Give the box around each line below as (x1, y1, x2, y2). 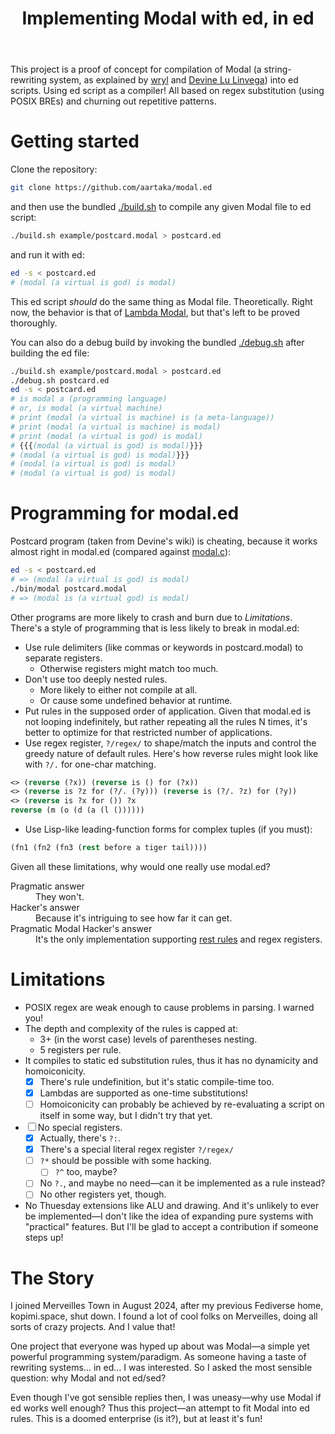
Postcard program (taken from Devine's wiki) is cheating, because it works (10, 535, 318, 547)
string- (263, 63, 292, 76)
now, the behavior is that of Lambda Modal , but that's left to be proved (10, 306, 301, 318)
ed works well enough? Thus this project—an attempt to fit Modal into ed (10, 1402, 310, 1414)
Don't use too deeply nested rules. (24, 673, 168, 685)
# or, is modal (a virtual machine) (10, 403, 163, 414)
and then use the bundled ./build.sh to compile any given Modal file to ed (10, 201, 312, 212)
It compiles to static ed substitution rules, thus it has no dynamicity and (24, 1054, 319, 1066)
